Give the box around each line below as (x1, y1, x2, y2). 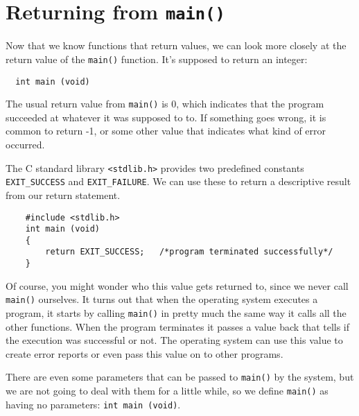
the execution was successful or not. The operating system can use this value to (6, 333, 343, 347)
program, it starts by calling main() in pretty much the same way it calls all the (6, 306, 347, 320)
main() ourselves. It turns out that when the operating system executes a (6, 292, 318, 306)
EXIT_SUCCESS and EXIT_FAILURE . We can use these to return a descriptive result (6, 174, 351, 189)
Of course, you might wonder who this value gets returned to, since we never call (6, 278, 349, 293)
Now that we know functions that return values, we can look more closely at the (6, 38, 347, 53)
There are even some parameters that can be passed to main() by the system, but (6, 370, 354, 384)
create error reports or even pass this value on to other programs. (6, 346, 283, 361)
